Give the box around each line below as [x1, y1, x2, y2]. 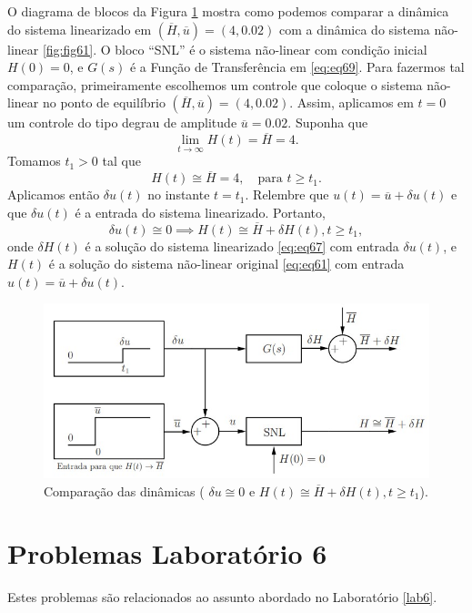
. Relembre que [245, 185, 329, 204]
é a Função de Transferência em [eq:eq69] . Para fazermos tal [129, 57, 465, 77]
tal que [102, 151, 141, 170]
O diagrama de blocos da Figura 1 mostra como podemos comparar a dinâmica [7, 2, 449, 20]
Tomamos [7, 151, 61, 170]
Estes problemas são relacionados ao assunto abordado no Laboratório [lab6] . [7, 587, 437, 607]
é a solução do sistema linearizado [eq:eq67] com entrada [85, 236, 399, 255]
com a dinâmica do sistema [279, 19, 430, 38]
